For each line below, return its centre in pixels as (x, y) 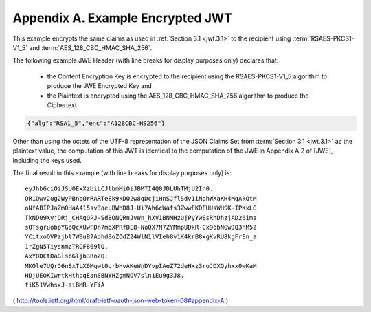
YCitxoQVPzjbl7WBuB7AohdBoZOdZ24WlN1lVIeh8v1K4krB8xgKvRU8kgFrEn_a (141, 237)
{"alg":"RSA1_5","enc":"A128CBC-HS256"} (96, 123)
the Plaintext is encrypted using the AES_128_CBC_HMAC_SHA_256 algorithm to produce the (178, 96)
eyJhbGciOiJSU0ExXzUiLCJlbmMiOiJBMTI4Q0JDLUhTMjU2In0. (119, 189)
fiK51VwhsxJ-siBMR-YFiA (65, 285)
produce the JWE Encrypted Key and (100, 86)
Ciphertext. (63, 105)
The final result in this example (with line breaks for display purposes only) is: (122, 173)
